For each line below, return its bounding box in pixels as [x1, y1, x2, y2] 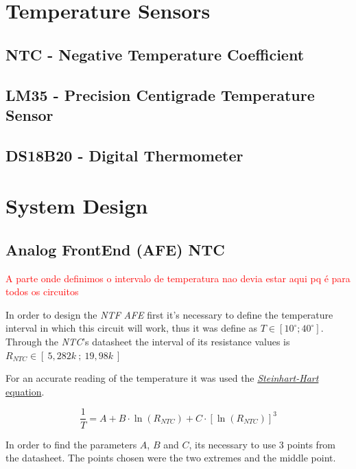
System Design [5, 192, 148, 220]
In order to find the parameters [5, 437, 137, 451]
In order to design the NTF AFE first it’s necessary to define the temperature [5, 307, 333, 321]
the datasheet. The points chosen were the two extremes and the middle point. [5, 450, 336, 465]
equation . [5, 384, 45, 398]
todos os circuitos [5, 284, 79, 299]
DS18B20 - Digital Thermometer [5, 144, 244, 165]
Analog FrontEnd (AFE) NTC [5, 238, 225, 260]
